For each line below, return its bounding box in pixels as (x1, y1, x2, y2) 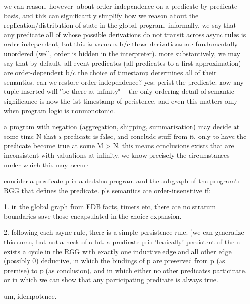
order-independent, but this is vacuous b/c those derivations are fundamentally (4, 39, 238, 49)
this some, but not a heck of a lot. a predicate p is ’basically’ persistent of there (4, 237, 240, 247)
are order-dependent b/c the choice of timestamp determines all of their (4, 67, 217, 77)
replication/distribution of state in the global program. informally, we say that (4, 20, 236, 30)
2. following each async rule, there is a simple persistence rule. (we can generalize (4, 227, 244, 237)
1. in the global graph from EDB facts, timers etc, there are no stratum (4, 201, 216, 212)
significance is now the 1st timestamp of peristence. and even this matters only (4, 95, 237, 106)
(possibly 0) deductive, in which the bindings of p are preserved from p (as (4, 256, 225, 266)
